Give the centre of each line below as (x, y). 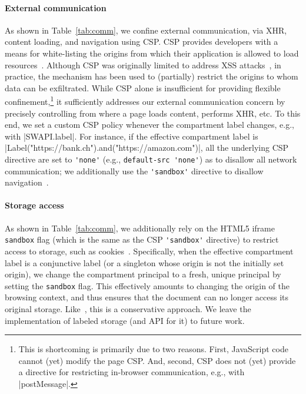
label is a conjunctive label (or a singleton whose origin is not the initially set (144, 262)
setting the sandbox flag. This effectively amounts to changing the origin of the (147, 285)
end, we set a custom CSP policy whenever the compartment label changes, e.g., (149, 125)
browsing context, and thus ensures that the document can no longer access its (147, 297)
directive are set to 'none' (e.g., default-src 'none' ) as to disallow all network (151, 159)
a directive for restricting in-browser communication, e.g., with (132, 372)
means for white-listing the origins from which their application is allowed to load (152, 53)
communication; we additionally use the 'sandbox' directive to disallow (134, 170)
